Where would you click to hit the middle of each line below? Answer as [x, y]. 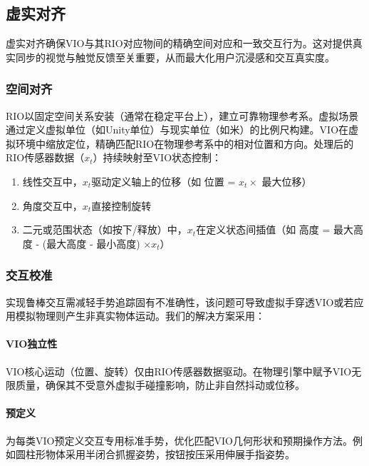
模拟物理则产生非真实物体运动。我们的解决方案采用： [140, 316]
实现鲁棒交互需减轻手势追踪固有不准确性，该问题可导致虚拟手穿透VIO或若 [180, 302]
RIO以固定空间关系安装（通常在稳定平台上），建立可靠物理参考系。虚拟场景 [182, 115]
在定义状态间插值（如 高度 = [263, 229]
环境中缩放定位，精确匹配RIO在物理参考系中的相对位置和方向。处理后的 [184, 143]
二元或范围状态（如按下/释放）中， [105, 229]
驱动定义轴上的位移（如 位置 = [163, 181]
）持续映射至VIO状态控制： [157, 157]
